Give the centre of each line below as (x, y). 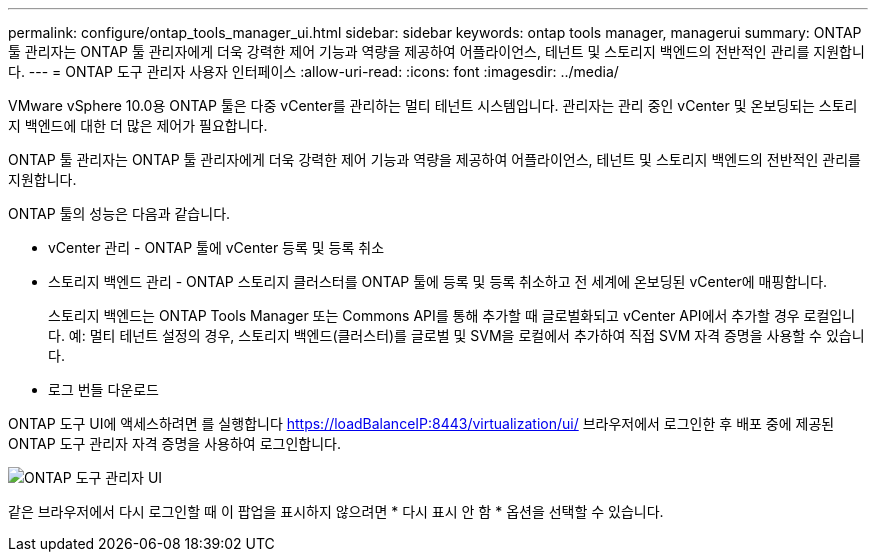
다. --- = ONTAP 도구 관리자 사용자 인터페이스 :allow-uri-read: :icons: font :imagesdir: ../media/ (313, 71)
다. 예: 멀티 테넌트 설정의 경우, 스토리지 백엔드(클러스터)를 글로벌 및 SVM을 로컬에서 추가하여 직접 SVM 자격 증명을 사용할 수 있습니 (456, 335)
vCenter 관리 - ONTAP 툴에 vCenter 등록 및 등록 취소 (216, 247)
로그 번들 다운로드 (103, 389)
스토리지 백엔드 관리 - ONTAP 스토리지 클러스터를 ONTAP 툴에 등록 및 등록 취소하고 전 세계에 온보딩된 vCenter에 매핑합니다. (438, 281)
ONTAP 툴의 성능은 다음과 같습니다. (119, 213)
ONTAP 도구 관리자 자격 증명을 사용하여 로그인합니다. (174, 443)
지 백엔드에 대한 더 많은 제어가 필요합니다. (138, 125)
